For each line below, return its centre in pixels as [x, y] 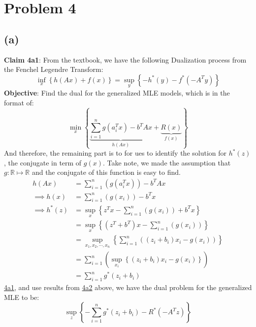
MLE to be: [22, 297]
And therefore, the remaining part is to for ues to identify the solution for [115, 153]
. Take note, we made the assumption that [167, 162]
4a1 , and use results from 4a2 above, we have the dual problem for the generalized [128, 287]
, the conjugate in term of [43, 162]
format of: [19, 102]
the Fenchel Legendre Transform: [54, 69]
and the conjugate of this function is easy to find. [106, 172]
